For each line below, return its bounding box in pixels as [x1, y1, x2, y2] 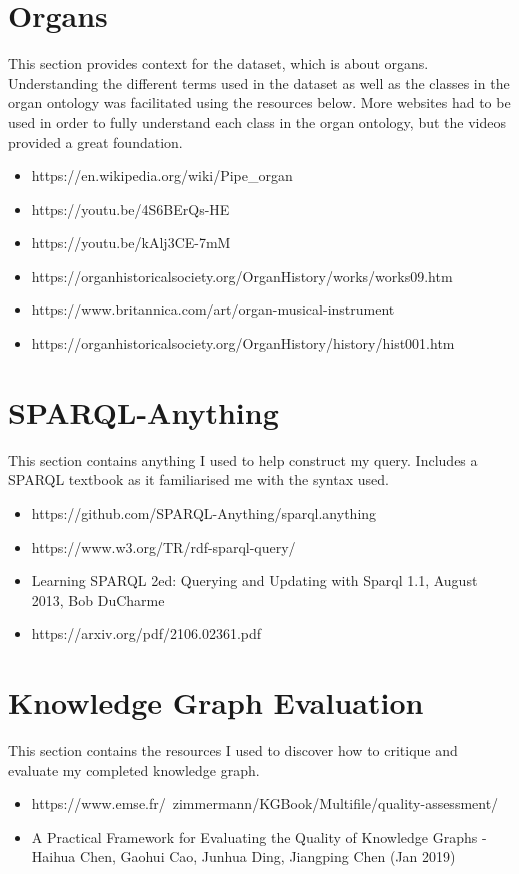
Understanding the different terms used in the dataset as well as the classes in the [8, 72, 510, 93]
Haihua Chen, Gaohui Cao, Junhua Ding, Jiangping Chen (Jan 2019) [31, 846, 456, 867]
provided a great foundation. [8, 131, 183, 152]
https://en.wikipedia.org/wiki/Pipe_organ [31, 165, 293, 186]
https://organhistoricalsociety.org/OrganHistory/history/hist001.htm [31, 333, 455, 354]
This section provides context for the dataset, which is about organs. [8, 53, 429, 74]
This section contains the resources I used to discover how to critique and [8, 740, 458, 761]
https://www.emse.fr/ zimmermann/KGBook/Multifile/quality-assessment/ [31, 793, 499, 814]
